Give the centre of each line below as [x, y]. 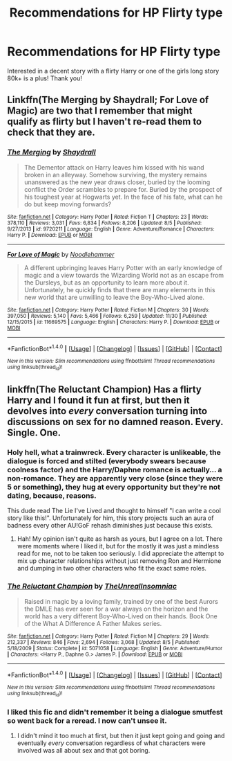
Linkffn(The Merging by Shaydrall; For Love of [108, 100]
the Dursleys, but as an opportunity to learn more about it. [106, 283]
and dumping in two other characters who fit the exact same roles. [112, 568]
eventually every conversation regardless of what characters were [111, 743]
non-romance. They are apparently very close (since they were [115, 478]
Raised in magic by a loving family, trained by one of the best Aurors [121, 601]
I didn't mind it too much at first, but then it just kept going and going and [121, 735]
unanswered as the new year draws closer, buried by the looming [117, 182]
